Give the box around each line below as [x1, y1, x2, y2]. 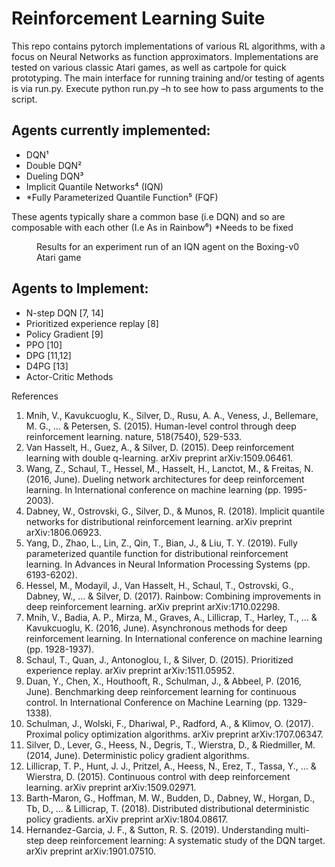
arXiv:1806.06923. [25, 526, 102, 538]
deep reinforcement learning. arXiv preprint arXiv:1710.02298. [25, 600, 281, 612]
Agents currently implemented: [11, 122, 211, 139]
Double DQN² [25, 159, 83, 171]
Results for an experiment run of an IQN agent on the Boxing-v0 [36, 240, 300, 252]
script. [11, 93, 38, 105]
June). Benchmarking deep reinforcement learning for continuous [25, 685, 297, 697]
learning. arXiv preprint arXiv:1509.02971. [25, 781, 197, 793]
